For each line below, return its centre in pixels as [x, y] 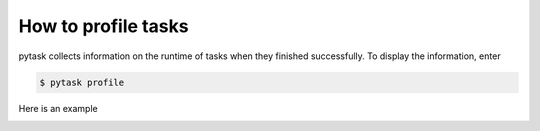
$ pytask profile [82, 82]
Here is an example [58, 108]
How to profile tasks [103, 26]
